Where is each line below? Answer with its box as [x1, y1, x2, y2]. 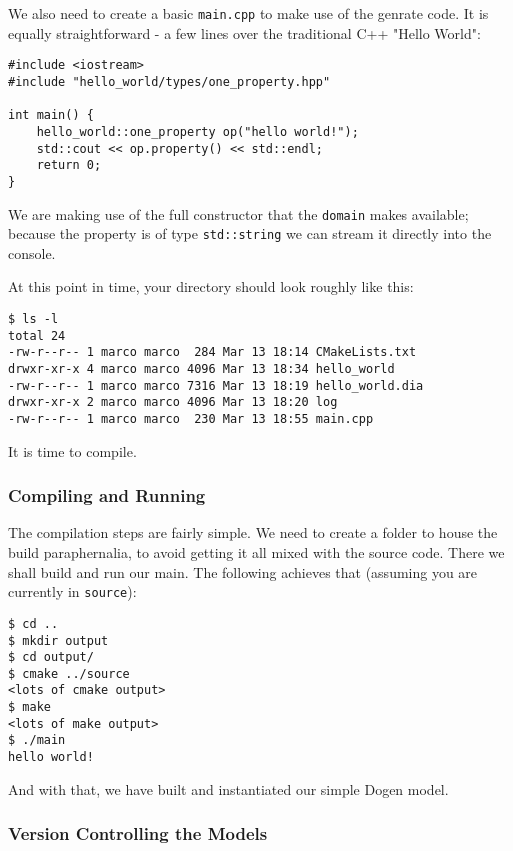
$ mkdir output [8, 633, 109, 648]
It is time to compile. [8, 440, 137, 461]
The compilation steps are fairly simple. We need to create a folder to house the [8, 522, 498, 543]
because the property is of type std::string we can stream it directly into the [8, 223, 492, 244]
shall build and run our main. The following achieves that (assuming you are [8, 561, 478, 582]
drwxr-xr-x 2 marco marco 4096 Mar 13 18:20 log [8, 395, 338, 410]
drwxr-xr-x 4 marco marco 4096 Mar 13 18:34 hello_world [8, 361, 395, 376]
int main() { [8, 108, 94, 123]
